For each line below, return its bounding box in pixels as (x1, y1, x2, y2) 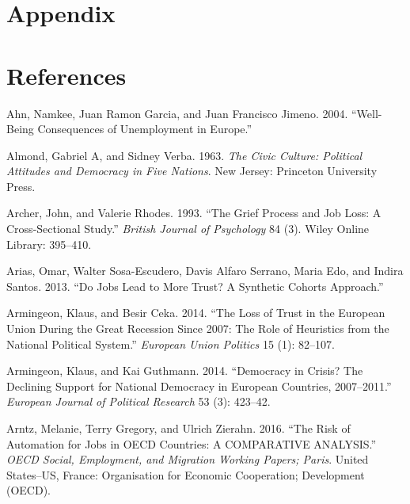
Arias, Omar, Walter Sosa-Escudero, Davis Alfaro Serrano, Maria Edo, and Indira (6, 262, 404, 279)
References (6, 59, 127, 91)
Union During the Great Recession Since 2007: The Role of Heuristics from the (6, 320, 389, 337)
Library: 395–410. (6, 235, 92, 252)
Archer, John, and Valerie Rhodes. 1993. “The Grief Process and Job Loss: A (6, 204, 382, 221)
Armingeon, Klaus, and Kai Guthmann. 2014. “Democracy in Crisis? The (6, 362, 363, 379)
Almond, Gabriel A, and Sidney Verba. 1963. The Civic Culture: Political (6, 147, 363, 163)
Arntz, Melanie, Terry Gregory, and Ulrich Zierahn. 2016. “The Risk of (6, 420, 351, 436)
